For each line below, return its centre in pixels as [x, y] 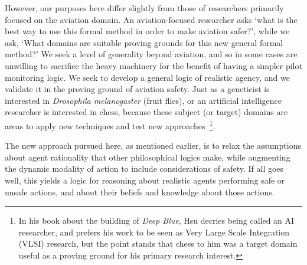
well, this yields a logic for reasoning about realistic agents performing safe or [145, 180]
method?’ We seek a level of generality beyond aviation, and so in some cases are [151, 54]
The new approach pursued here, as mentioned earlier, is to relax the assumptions [153, 145]
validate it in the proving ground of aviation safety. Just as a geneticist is [137, 89]
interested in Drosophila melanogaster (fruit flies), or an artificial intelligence [143, 100]
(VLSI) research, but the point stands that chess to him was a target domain [158, 243]
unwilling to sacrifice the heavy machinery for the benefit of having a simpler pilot [153, 65]
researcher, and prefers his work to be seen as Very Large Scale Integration [154, 232]
